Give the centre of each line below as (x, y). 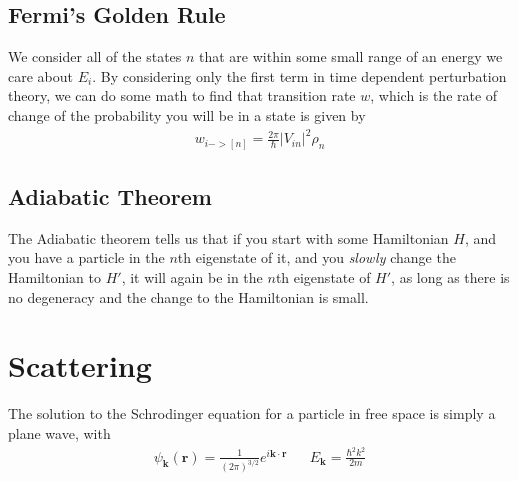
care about (40, 75)
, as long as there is (450, 277)
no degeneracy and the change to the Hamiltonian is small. (188, 296)
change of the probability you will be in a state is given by (187, 114)
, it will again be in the (192, 277)
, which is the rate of (434, 95)
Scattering (80, 365)
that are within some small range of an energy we (351, 56)
